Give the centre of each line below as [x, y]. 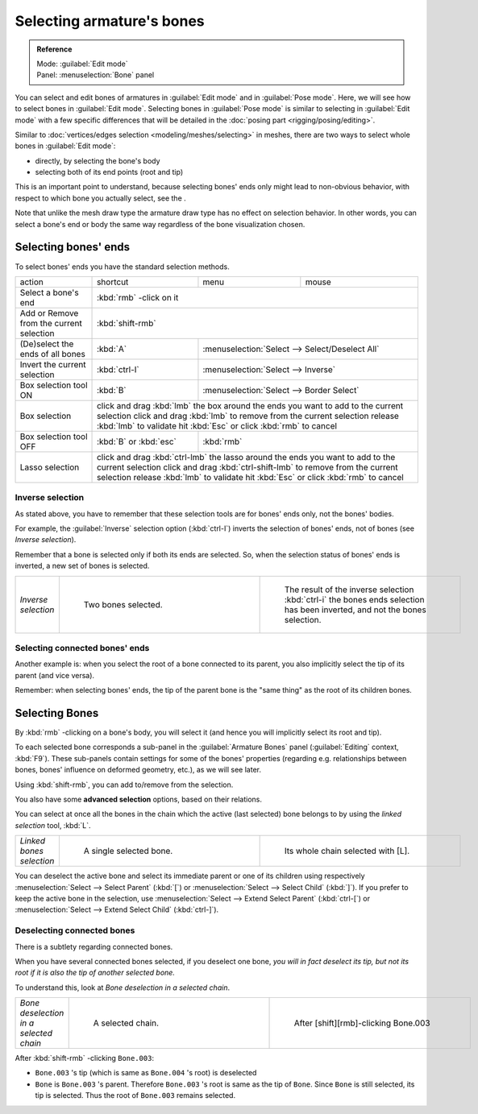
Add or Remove [49, 313]
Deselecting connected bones [75, 930]
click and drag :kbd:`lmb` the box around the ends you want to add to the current [250, 405]
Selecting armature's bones [110, 21]
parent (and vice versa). [55, 675]
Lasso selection [50, 467]
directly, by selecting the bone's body [98, 160]
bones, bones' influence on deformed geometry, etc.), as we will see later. [138, 770]
